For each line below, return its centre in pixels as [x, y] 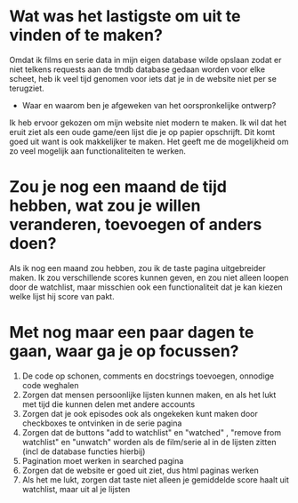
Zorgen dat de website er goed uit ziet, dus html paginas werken [141, 470]
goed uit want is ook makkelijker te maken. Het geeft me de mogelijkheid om [149, 141]
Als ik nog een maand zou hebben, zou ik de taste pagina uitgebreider [137, 267]
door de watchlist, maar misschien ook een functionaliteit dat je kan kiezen [146, 287]
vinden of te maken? [86, 35]
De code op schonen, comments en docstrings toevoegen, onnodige [148, 376]
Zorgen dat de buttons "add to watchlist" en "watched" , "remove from [152, 432]
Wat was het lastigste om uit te [125, 16]
